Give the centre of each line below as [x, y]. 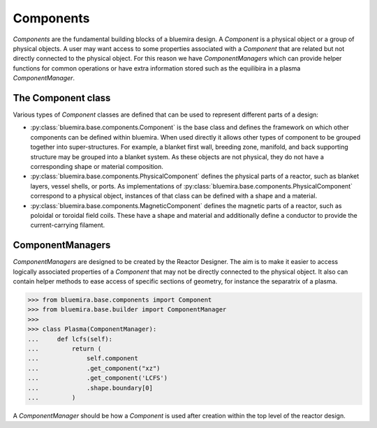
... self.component [83, 359]
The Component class [62, 98]
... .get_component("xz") [94, 368]
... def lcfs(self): [70, 339]
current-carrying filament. [68, 225]
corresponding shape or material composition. [97, 166]
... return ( [65, 348]
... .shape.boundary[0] [90, 388]
